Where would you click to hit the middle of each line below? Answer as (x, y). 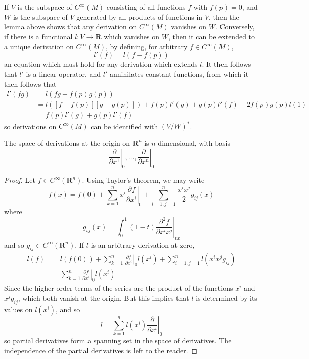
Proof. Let (20, 180)
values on (18, 309)
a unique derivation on (39, 46)
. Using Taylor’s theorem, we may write (143, 180)
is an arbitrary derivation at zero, (143, 244)
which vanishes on (132, 36)
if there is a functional (38, 36)
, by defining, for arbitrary (147, 46)
